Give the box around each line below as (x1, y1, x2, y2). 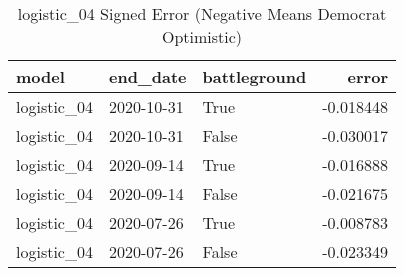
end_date (108, 65, 187, 88)
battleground (202, 65, 307, 88)
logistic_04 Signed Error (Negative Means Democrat (17, 2, 387, 25)
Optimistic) (161, 25, 243, 48)
